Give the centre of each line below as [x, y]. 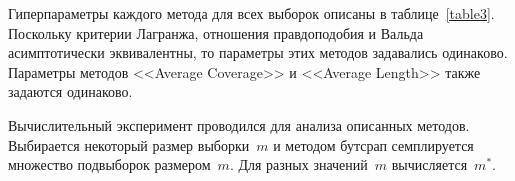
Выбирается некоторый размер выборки [129, 144]
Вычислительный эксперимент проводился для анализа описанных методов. [239, 124]
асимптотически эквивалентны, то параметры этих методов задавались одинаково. [258, 52]
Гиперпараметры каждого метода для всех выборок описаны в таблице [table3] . [251, 13]
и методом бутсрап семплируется [373, 144]
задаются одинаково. [70, 91]
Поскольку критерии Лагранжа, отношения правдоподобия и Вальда [216, 32]
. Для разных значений [298, 164]
